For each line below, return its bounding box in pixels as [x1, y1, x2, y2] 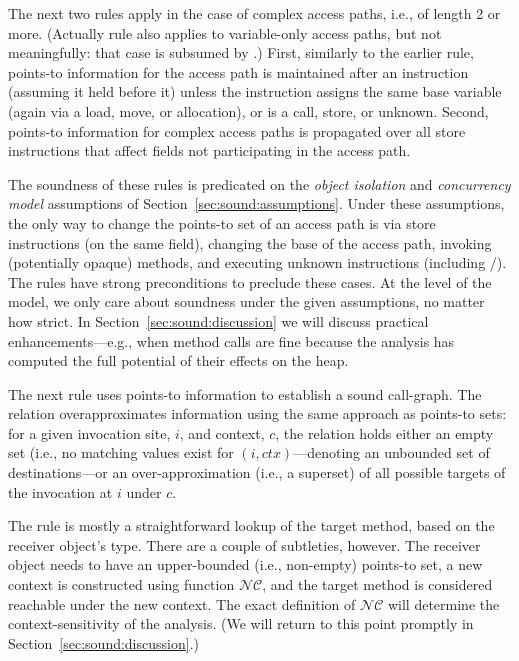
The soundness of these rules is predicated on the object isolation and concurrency [8, 173, 511, 194]
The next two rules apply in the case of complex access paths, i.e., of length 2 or [8, 3, 501, 23]
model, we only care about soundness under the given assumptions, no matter [8, 291, 485, 312]
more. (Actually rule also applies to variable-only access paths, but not [8, 22, 442, 43]
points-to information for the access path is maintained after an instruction [8, 61, 469, 82]
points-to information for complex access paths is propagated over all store [8, 120, 466, 141]
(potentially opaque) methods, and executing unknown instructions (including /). [8, 252, 507, 273]
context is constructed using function [8, 574, 235, 595]
